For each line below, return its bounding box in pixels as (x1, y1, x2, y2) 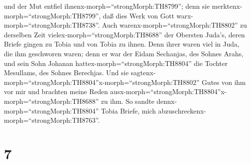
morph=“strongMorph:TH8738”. (4, 20, 100, 30)
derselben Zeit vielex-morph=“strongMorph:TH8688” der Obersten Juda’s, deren (4, 29, 245, 39)
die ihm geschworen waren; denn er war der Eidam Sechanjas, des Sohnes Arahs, (4, 48, 244, 58)
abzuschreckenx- (158, 105, 206, 115)
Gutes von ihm (201, 77, 246, 87)
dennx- (156, 96, 177, 106)
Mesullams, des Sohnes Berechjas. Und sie (4, 67, 129, 78)
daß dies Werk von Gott (103, 10, 174, 20)
